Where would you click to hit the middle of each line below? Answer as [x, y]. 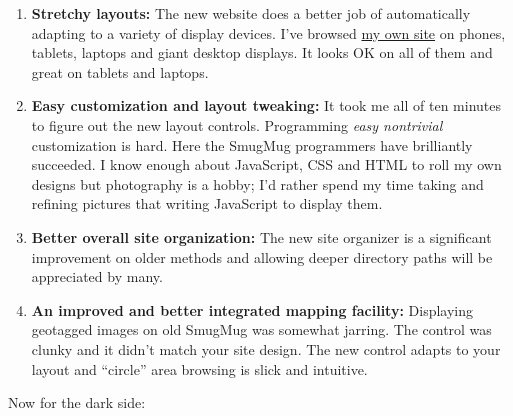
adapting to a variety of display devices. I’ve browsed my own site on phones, [268, 32]
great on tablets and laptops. [120, 71]
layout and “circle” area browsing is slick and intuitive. [199, 368]
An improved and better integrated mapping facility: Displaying [252, 309]
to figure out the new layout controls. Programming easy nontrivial [237, 124]
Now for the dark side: [77, 402]
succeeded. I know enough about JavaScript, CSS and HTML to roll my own [266, 164]
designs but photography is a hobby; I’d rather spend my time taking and [257, 183]
